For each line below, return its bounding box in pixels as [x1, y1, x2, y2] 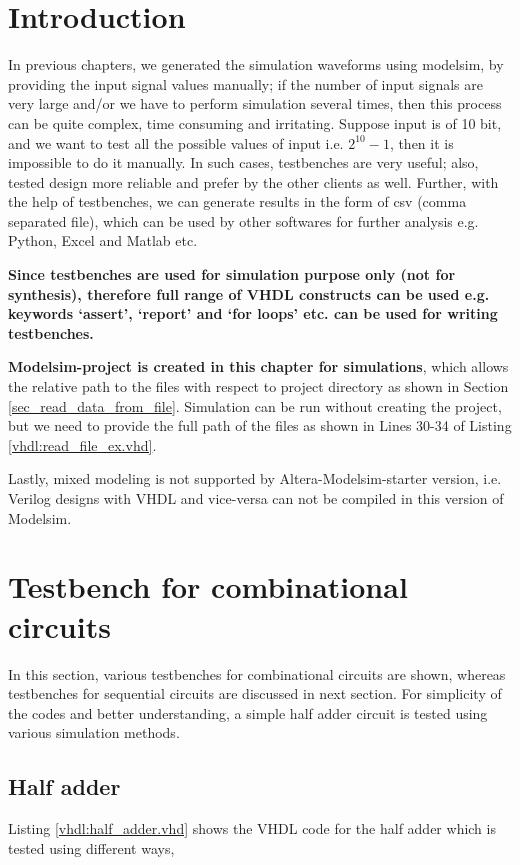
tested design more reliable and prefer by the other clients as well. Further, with [8, 171, 499, 192]
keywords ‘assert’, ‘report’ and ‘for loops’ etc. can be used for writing [8, 303, 498, 324]
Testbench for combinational [8, 566, 408, 607]
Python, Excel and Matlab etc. [8, 230, 198, 251]
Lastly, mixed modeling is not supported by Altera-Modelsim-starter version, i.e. [8, 468, 502, 489]
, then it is [389, 132, 454, 153]
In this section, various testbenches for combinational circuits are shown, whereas [8, 663, 506, 684]
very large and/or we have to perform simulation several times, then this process [8, 93, 502, 114]
